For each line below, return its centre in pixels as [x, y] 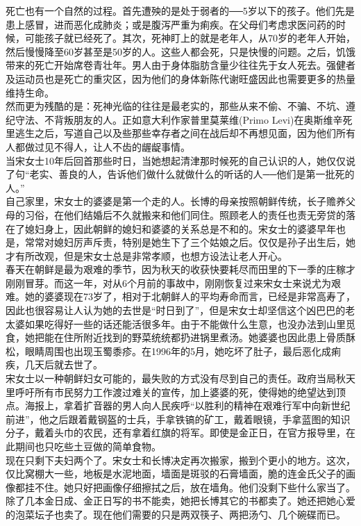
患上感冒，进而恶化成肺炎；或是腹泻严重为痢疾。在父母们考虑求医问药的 [171, 24]
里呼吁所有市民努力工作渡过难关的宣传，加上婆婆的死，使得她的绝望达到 [171, 392]
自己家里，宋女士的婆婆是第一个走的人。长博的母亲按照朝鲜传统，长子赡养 [176, 201]
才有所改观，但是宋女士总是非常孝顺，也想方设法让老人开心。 [146, 255]
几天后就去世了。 [64, 364]
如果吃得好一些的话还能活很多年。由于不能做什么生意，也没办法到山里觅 [190, 323]
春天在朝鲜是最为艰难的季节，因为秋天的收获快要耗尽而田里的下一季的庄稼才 [180, 269]
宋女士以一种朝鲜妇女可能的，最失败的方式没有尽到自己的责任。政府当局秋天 [180, 378]
